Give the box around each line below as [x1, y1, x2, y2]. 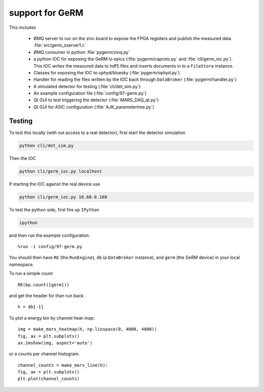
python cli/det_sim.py [19, 142, 74, 148]
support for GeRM [9, 7, 84, 18]
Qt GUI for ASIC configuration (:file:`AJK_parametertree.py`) [33, 104, 154, 110]
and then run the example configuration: [9, 232, 90, 238]
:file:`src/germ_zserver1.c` [33, 42, 87, 48]
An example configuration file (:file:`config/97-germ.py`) [33, 91, 147, 96]
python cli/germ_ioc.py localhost [19, 168, 102, 174]
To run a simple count [9, 271, 53, 277]
